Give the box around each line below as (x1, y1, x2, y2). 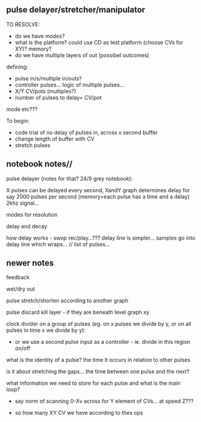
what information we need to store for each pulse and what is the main (6, 379, 181, 387)
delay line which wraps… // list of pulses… (6, 240, 110, 248)
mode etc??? (6, 105, 38, 113)
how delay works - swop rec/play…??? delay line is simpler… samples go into (6, 234, 196, 241)
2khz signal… (6, 199, 40, 206)
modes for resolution (6, 211, 58, 218)
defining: (6, 63, 28, 70)
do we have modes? (14, 32, 65, 40)
